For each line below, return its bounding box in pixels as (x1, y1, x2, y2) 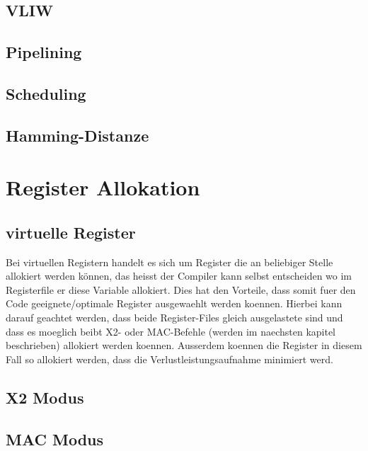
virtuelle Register (6, 221, 136, 243)
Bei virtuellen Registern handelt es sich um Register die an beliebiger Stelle (6, 254, 333, 269)
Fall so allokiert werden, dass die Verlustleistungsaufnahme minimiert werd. (6, 351, 333, 366)
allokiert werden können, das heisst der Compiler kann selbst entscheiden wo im (6, 268, 352, 283)
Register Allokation (6, 173, 200, 202)
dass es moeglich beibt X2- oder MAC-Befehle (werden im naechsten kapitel (6, 324, 336, 338)
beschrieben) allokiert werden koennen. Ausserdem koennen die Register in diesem (6, 338, 362, 353)
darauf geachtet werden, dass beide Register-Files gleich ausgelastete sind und (6, 310, 343, 325)
